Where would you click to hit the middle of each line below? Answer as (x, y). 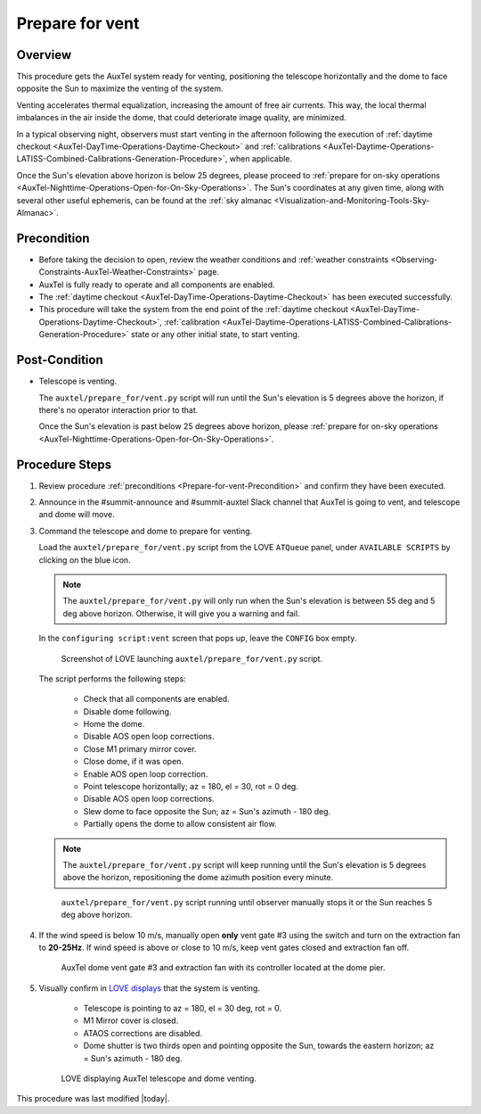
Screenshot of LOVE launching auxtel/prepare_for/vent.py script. (192, 658)
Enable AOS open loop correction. (146, 774)
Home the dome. (114, 724)
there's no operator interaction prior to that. (118, 409)
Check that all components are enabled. (157, 699)
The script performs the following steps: (112, 679)
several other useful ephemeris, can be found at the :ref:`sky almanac (144, 200)
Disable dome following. (127, 711)
